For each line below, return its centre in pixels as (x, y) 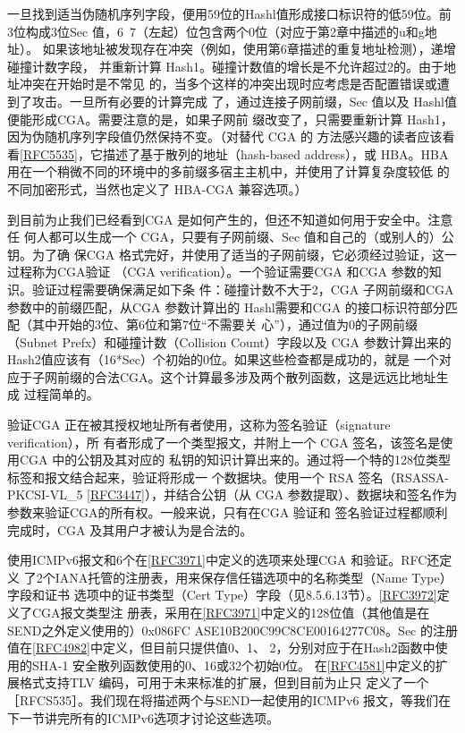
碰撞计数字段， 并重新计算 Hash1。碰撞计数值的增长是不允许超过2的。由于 (226, 66)
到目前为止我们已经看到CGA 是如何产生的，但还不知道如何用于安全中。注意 (230, 219)
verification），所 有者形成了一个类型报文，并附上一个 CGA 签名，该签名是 (224, 442)
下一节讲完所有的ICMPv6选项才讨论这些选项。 (143, 717)
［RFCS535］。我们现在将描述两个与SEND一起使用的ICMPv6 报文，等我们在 (229, 699)
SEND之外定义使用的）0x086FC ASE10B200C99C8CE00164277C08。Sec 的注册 (232, 630)
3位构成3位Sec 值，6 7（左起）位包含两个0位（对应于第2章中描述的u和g (216, 31)
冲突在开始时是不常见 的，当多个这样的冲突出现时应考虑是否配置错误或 (228, 84)
